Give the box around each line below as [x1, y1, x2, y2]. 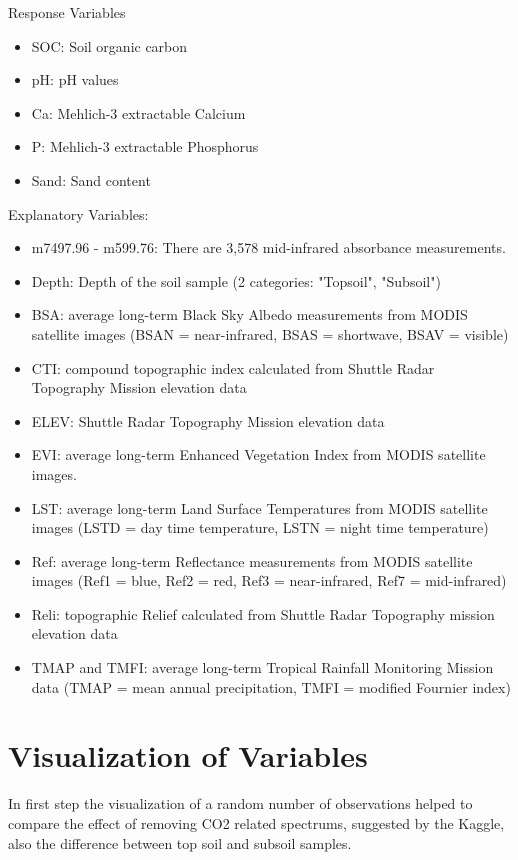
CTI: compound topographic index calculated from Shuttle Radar [31, 357, 435, 378]
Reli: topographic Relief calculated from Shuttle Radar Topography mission [31, 603, 495, 624]
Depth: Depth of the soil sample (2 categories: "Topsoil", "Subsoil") [31, 270, 441, 291]
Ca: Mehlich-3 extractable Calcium [31, 102, 246, 123]
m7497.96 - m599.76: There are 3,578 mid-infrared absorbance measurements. [31, 237, 506, 258]
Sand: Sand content [31, 169, 151, 190]
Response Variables [8, 2, 126, 22]
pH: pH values [31, 69, 119, 90]
